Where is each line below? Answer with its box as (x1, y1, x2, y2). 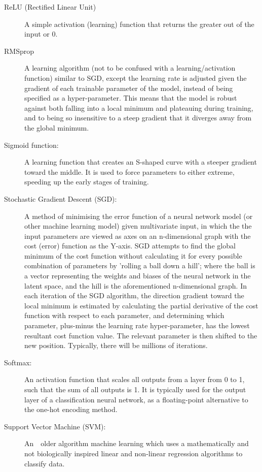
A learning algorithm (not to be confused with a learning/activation (24, 62, 236, 73)
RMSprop (4, 45, 34, 56)
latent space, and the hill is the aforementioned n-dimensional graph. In (24, 280, 247, 291)
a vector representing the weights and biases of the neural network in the (24, 270, 251, 281)
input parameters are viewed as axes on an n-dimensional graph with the (24, 230, 251, 241)
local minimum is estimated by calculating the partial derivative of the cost (24, 300, 258, 310)
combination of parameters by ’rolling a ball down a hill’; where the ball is (24, 260, 255, 271)
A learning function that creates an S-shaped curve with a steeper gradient (24, 156, 257, 167)
